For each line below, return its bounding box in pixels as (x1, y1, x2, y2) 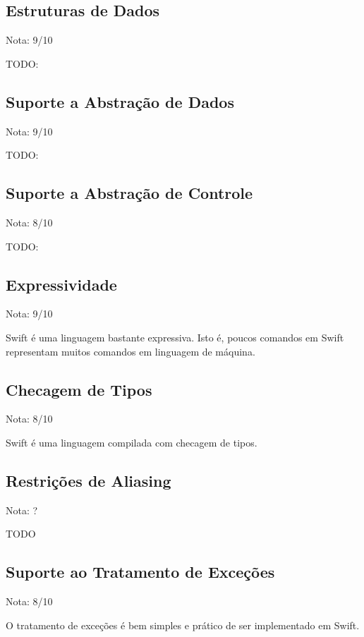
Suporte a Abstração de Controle (6, 182, 253, 204)
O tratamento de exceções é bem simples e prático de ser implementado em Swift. (6, 617, 360, 632)
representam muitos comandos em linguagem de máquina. (6, 344, 255, 358)
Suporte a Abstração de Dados (6, 90, 234, 112)
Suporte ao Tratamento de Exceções (6, 561, 275, 583)
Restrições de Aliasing (6, 469, 171, 491)
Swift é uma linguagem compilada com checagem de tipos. (6, 435, 257, 449)
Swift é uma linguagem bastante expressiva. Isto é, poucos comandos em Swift (6, 329, 344, 344)
